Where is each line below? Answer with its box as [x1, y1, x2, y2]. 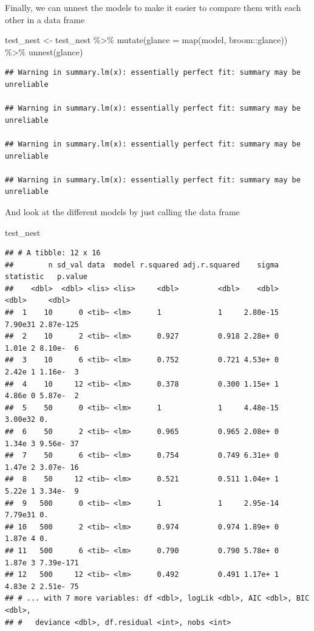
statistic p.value [5, 272, 88, 281]
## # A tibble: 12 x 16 [5, 249, 101, 258]
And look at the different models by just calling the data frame [5, 205, 240, 218]
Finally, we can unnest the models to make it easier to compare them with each [5, 1, 301, 13]
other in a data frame [5, 13, 85, 26]
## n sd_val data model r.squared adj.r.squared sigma [5, 260, 279, 269]
